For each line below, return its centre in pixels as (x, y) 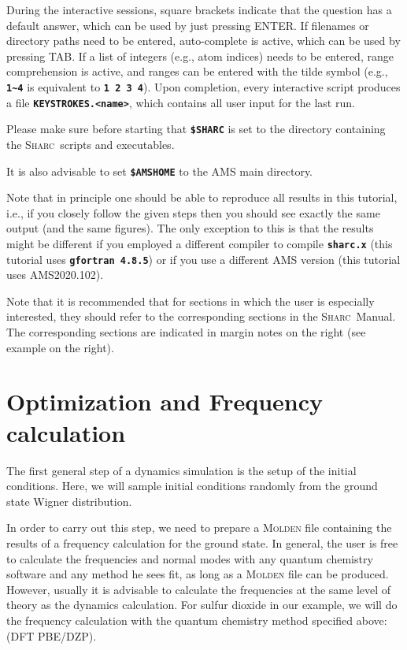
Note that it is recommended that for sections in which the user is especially (191, 301)
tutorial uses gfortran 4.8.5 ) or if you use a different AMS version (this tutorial (203, 259)
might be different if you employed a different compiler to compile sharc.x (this (200, 243)
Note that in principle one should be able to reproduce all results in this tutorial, (202, 197)
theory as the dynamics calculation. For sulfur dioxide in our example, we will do (202, 605)
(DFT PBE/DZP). (52, 635)
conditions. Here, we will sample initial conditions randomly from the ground (192, 486)
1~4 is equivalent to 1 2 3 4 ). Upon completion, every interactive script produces (203, 86)
